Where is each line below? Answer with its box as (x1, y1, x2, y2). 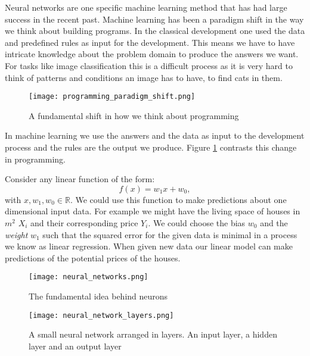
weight (5, 228, 28, 241)
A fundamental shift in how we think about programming (29, 109, 239, 121)
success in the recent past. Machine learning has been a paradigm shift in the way (5, 13, 304, 25)
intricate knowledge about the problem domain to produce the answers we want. (5, 48, 299, 60)
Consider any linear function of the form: (5, 173, 155, 185)
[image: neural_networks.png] (29, 273, 148, 282)
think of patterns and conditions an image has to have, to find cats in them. (5, 71, 283, 83)
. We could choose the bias (148, 216, 246, 229)
